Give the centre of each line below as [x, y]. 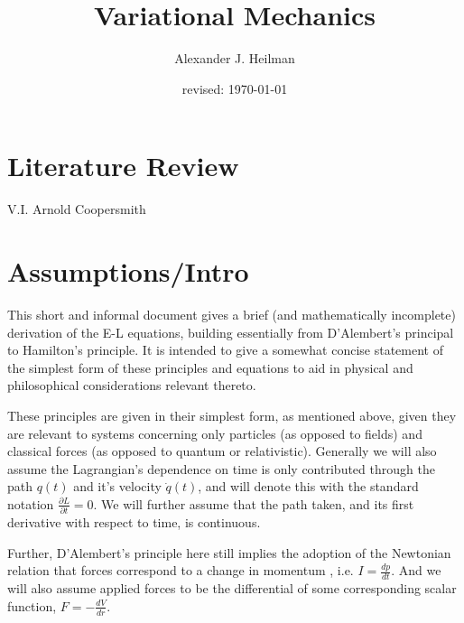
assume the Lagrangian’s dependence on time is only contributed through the [221, 468]
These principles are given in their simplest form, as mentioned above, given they [232, 415]
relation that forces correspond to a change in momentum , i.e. [181, 570]
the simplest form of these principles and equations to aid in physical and [210, 367]
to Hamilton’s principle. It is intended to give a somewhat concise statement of [225, 350]
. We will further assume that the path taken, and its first [254, 503]
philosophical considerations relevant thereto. [132, 385]
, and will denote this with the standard [308, 486]
